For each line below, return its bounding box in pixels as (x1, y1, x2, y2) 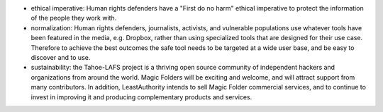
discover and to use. (30, 53, 91, 61)
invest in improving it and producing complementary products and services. (30, 92, 252, 101)
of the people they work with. (30, 14, 117, 23)
